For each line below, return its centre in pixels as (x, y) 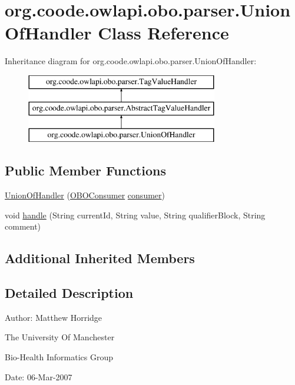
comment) (23, 226)
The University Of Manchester (60, 337)
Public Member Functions (85, 170)
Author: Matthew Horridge (54, 317)
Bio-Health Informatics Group (59, 357)
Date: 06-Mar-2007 (39, 376)
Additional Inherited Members (100, 258)
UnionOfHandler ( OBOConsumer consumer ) (85, 195)
